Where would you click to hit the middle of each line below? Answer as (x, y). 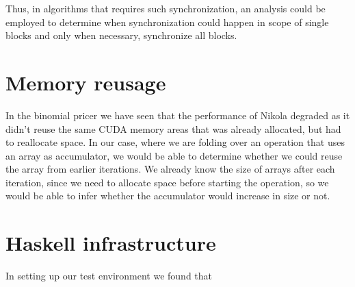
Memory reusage (86, 82)
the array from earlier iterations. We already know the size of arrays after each (170, 169)
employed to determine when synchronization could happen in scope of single (167, 22)
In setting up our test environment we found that (109, 276)
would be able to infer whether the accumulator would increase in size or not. (168, 196)
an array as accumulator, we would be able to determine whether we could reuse (174, 155)
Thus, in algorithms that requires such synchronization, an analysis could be (166, 8)
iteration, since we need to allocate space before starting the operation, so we (167, 182)
